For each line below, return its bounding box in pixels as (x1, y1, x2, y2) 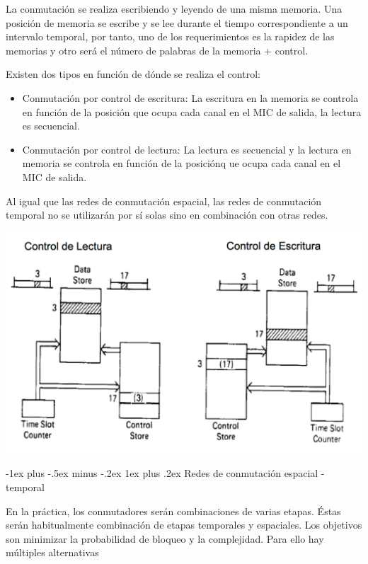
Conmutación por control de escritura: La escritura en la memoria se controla (22, 90, 359, 105)
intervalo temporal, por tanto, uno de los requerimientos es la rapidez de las (6, 29, 335, 44)
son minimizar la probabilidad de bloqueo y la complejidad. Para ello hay (6, 531, 324, 546)
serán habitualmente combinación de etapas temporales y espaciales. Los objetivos (6, 517, 362, 532)
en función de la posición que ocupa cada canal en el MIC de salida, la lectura (22, 104, 362, 119)
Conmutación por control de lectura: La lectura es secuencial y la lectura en (22, 142, 352, 156)
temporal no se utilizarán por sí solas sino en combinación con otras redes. (6, 207, 328, 222)
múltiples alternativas (6, 545, 99, 560)
